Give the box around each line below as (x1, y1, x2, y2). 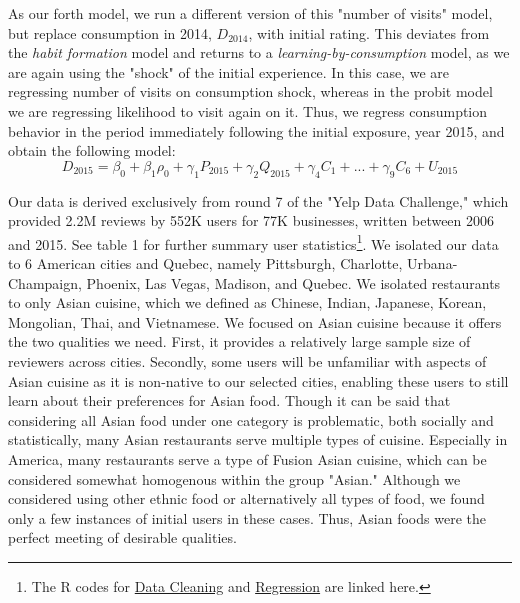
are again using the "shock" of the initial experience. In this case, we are (8, 61, 449, 82)
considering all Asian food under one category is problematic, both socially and (8, 409, 494, 430)
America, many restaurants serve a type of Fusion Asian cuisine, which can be (8, 448, 487, 469)
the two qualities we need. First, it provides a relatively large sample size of (8, 331, 471, 352)
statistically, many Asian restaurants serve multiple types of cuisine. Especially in (8, 429, 508, 450)
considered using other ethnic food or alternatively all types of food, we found (8, 488, 485, 509)
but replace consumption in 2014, (8, 22, 212, 43)
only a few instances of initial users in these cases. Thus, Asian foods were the (8, 507, 486, 528)
